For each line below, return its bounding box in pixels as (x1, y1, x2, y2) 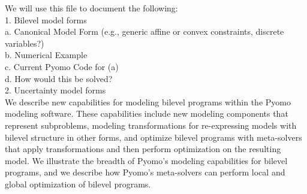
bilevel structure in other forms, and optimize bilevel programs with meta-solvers (5, 131, 302, 143)
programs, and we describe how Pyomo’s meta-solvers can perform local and (5, 166, 285, 178)
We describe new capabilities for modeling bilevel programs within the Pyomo (5, 95, 291, 108)
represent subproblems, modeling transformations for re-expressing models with (5, 119, 297, 131)
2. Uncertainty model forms (5, 84, 106, 96)
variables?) (5, 37, 44, 49)
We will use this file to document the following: (5, 2, 178, 14)
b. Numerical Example (5, 48, 88, 61)
